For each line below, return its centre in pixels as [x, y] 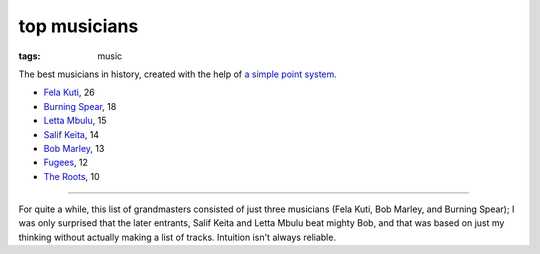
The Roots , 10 [71, 176]
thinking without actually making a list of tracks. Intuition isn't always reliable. [177, 237]
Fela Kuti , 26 [69, 92]
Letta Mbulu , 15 [75, 121]
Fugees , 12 [66, 162]
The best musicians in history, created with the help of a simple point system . [177, 74]
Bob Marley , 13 [74, 148]
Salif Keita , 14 [71, 134]
